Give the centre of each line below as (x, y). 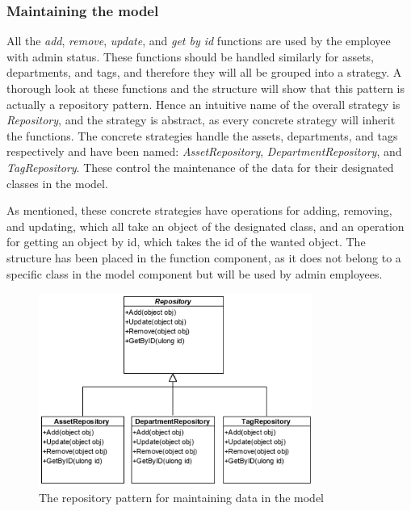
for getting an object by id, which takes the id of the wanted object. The (186, 242)
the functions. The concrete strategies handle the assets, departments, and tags (202, 135)
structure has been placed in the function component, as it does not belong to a (204, 257)
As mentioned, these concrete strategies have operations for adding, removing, (199, 210)
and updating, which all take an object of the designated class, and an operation (205, 226)
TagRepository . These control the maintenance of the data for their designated (200, 167)
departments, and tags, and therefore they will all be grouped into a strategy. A (204, 72)
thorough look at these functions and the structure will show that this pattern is (205, 88)
